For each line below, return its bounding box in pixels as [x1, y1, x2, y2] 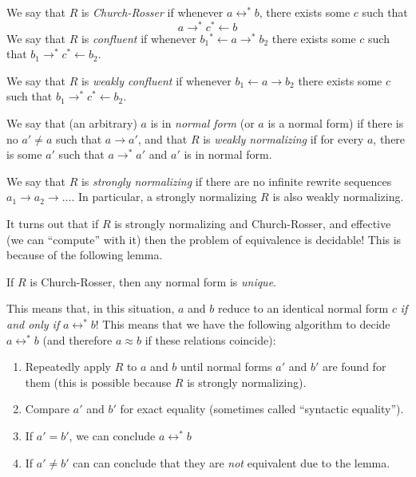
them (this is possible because [25, 373, 172, 390]
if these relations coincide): [145, 331, 276, 348]
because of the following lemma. [6, 246, 163, 263]
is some [6, 146, 42, 163]
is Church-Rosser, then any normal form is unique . [30, 273, 276, 290]
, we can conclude [69, 427, 156, 443]
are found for [322, 358, 386, 375]
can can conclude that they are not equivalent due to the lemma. [73, 454, 390, 471]
